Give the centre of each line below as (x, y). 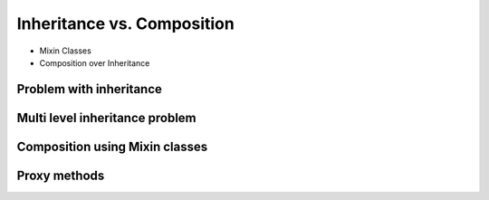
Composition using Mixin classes (112, 146)
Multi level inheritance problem (106, 118)
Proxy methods (61, 175)
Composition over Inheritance (95, 62)
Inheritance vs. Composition (125, 24)
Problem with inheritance (90, 89)
